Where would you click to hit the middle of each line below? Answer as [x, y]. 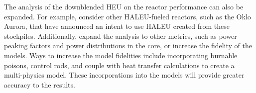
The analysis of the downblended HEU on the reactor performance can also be [124, 6]
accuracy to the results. [40, 84]
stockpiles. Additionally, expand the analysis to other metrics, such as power [121, 36]
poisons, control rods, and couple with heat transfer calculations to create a [119, 65]
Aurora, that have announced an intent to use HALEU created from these [117, 26]
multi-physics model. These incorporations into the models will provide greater [124, 75]
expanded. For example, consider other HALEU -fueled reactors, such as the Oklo [128, 16]
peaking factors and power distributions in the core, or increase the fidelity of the [128, 46]
